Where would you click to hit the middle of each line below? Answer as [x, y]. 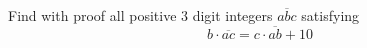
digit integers [232, 15]
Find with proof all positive [92, 15]
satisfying [330, 15]
